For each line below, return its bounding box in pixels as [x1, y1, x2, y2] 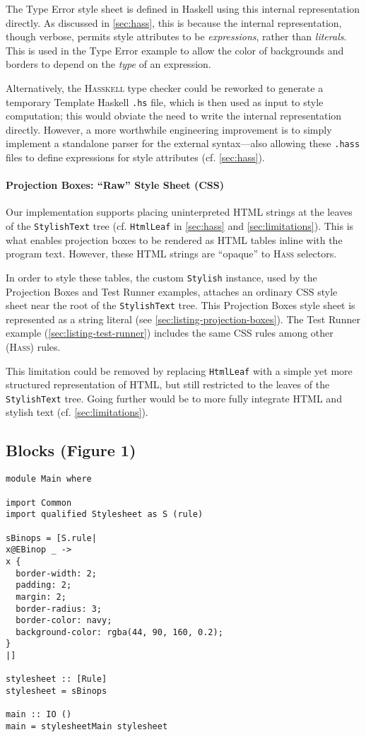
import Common [6, 497, 72, 508]
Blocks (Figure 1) [6, 439, 136, 461]
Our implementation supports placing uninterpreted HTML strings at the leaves [6, 204, 353, 219]
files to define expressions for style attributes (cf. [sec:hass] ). [6, 150, 265, 165]
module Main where [6, 474, 92, 484]
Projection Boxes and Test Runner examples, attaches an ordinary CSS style [6, 284, 338, 298]
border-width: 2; [16, 568, 97, 579]
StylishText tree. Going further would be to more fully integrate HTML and [6, 390, 342, 405]
